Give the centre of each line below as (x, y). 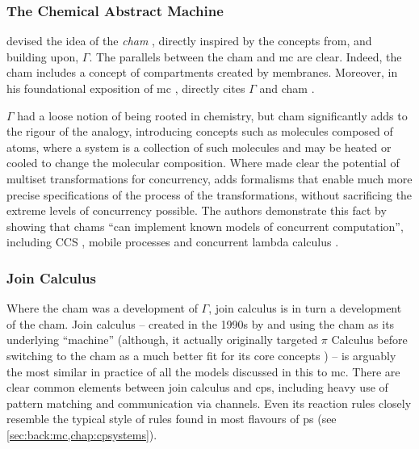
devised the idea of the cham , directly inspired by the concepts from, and (189, 41)
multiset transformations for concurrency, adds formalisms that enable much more (209, 178)
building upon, (43, 56)
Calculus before (369, 340)
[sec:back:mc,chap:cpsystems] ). (82, 434)
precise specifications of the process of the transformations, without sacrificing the (209, 194)
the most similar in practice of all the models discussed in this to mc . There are (203, 371)
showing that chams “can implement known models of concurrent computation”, (205, 226)
